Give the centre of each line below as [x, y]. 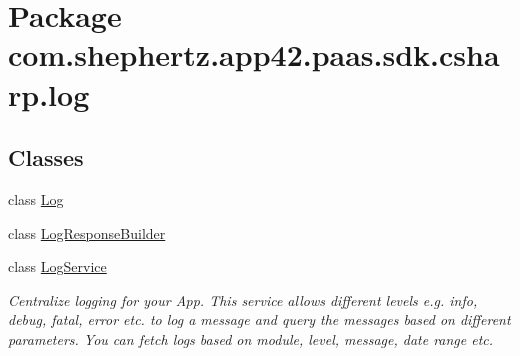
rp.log [49, 93]
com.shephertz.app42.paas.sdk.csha [254, 54]
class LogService [57, 266]
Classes [46, 157]
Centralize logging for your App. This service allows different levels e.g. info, [243, 299]
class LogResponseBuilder [87, 232]
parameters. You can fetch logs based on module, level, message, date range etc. [251, 338]
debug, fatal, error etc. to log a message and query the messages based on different [259, 319]
